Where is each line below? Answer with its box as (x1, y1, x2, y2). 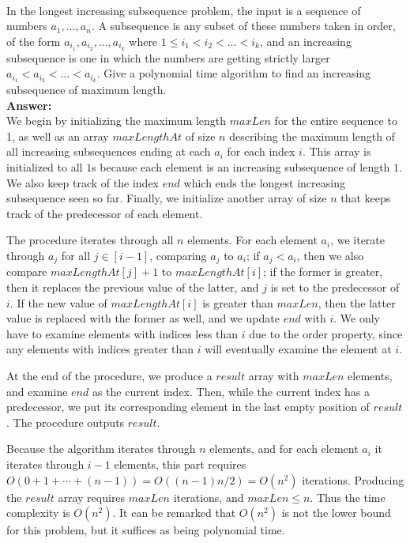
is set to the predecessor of (270, 279, 400, 296)
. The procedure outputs (6, 413, 125, 430)
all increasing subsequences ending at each (6, 143, 211, 160)
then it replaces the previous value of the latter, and (6, 279, 259, 296)
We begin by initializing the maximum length (6, 112, 227, 129)
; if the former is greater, (263, 263, 383, 280)
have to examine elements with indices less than (6, 325, 239, 341)
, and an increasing (259, 32, 352, 49)
